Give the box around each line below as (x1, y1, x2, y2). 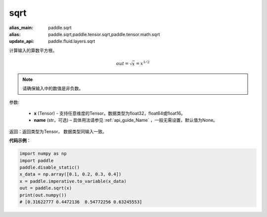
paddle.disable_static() (19, 165, 80, 170)
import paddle (19, 158, 54, 163)
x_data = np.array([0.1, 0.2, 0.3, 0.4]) (19, 172, 122, 177)
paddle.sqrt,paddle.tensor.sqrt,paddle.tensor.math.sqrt (48, 31, 160, 37)
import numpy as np (19, 151, 67, 156)
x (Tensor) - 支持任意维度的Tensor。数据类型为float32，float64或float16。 (34, 110, 185, 116)
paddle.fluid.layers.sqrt (48, 38, 95, 44)
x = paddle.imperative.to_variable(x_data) (19, 178, 127, 184)
